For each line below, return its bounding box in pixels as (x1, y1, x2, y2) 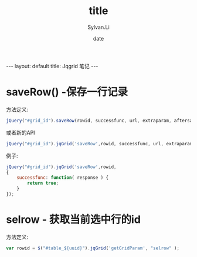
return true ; (27, 181, 59, 186)
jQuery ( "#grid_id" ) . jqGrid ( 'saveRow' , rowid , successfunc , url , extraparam (6, 141, 193, 146)
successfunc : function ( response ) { (16, 175, 109, 181)
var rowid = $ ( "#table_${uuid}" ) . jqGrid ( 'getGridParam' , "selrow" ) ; (6, 245, 180, 251)
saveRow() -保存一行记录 (6, 85, 128, 99)
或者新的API (6, 129, 35, 136)
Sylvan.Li (87, 24, 110, 31)
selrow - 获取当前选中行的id (6, 213, 141, 226)
